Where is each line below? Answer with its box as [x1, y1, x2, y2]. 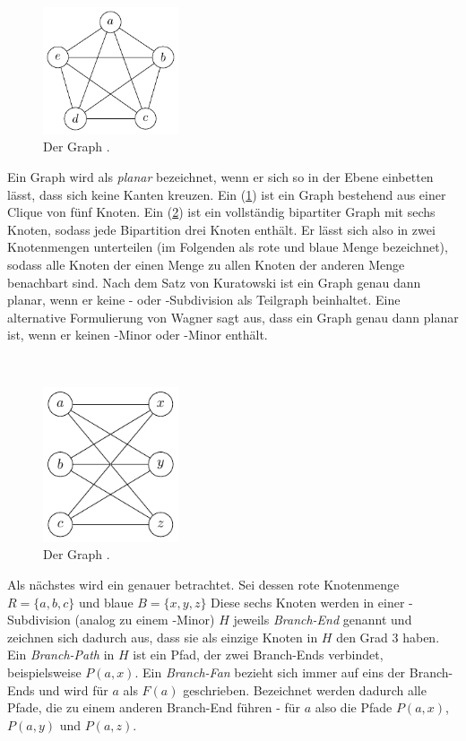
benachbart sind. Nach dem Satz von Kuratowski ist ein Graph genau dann [7, 272, 421, 291]
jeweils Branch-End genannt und [233, 610, 412, 629]
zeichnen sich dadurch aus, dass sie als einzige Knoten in [7, 627, 318, 646]
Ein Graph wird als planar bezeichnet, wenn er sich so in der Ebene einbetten [7, 168, 434, 186]
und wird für [39, 680, 108, 699]
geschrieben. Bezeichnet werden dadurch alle [183, 680, 427, 699]
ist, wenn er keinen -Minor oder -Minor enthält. [7, 325, 268, 344]
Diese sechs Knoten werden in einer [211, 592, 405, 611]
